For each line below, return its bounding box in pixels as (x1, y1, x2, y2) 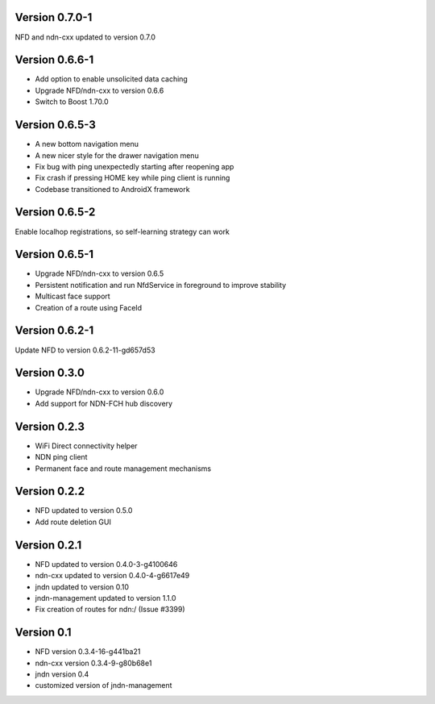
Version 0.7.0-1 (14, 10, 93, 24)
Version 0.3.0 (14, 366, 85, 380)
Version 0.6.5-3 (14, 118, 97, 132)
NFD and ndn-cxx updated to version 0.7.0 (14, 32, 156, 42)
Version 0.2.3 (14, 419, 85, 433)
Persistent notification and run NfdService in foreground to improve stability (35, 280, 287, 290)
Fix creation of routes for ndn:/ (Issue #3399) (35, 605, 185, 614)
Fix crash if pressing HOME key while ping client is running (35, 173, 230, 183)
